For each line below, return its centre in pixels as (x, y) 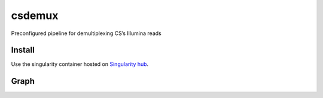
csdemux (35, 15)
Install (23, 50)
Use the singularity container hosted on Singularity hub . (80, 64)
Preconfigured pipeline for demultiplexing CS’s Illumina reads (86, 33)
